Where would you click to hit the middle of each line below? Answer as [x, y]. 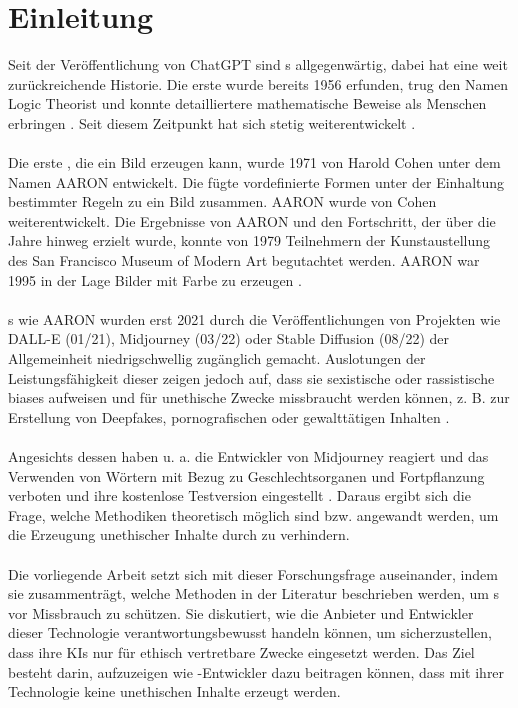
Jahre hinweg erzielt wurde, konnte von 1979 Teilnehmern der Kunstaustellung [249, 240]
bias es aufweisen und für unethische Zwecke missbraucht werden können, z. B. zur [259, 397]
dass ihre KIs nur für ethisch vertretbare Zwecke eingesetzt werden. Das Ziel [241, 651]
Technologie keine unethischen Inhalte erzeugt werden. [174, 691]
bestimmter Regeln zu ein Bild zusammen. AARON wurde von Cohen [222, 201]
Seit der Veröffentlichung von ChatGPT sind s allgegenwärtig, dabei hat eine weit [258, 64]
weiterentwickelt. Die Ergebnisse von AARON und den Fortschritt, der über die [252, 220]
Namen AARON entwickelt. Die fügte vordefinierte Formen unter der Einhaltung [256, 181]
